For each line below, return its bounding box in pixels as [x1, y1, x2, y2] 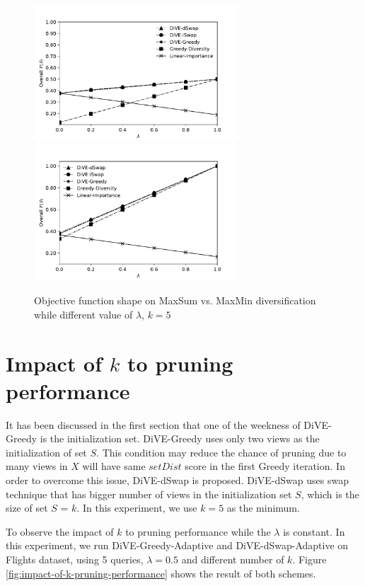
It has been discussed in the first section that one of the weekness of [6, 417, 301, 432]
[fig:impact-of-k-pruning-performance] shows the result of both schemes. [6, 565, 316, 580]
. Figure [292, 552, 327, 567]
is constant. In [283, 524, 345, 539]
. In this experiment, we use [76, 500, 197, 515]
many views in [6, 459, 68, 473]
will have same [82, 459, 146, 473]
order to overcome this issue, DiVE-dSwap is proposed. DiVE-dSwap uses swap [6, 473, 349, 488]
